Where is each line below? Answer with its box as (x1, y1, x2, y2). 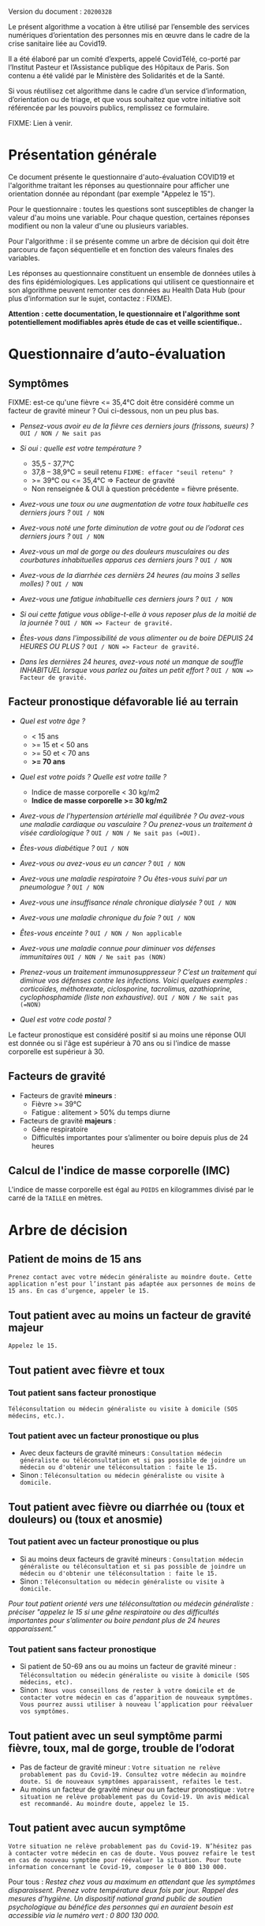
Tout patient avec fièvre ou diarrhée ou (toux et (8, 1500, 244, 1513)
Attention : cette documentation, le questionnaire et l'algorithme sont (8, 308, 241, 319)
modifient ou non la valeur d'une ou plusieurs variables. (8, 221, 189, 230)
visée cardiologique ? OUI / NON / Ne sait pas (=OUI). (19, 828, 201, 837)
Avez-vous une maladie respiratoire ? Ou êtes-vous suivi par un (19, 874, 227, 883)
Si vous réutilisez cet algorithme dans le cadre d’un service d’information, (8, 86, 247, 96)
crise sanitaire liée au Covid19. (8, 39, 107, 48)
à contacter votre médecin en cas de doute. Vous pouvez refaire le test (8, 1849, 256, 1857)
